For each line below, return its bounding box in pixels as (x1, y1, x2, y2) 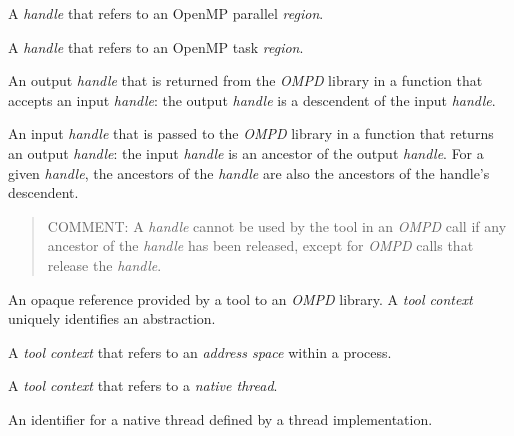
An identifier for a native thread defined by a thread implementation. (8, 408, 433, 429)
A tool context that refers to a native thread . (8, 375, 278, 396)
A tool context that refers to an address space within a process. (8, 341, 392, 362)
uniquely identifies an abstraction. (8, 308, 216, 329)
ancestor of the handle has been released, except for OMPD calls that (47, 235, 474, 256)
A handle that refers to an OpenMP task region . (8, 36, 304, 57)
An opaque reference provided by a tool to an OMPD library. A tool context (8, 288, 473, 309)
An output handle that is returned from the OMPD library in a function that (8, 70, 483, 91)
